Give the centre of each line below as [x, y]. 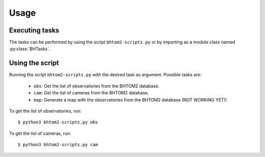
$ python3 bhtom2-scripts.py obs [58, 122]
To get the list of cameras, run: [40, 133]
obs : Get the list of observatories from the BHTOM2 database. [96, 86]
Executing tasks [34, 30]
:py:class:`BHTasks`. [30, 49]
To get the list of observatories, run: [45, 111]
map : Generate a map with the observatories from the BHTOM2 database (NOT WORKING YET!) [130, 100]
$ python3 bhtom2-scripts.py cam [58, 145]
